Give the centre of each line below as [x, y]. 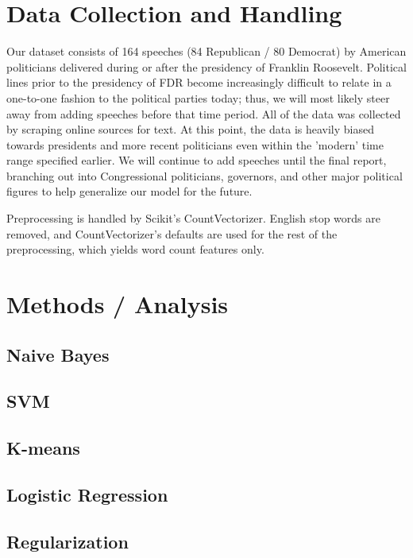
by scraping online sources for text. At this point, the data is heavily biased [190, 129]
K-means [43, 448]
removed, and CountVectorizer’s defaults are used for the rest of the [172, 233]
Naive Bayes [58, 354]
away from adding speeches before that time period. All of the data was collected [204, 113]
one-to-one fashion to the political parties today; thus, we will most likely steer [198, 97]
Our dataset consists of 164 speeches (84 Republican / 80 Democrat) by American [206, 51]
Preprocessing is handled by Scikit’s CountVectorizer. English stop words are [193, 218]
